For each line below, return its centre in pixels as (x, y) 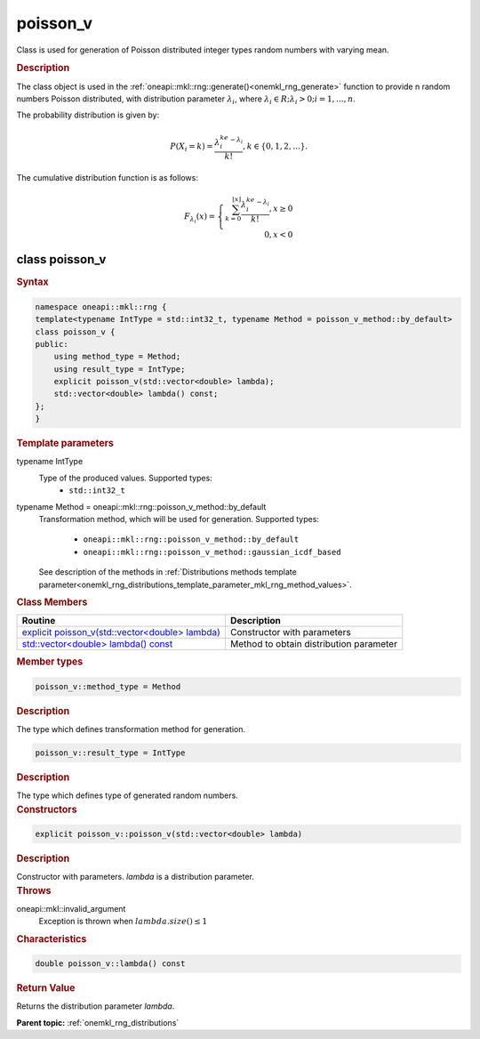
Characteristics (52, 938)
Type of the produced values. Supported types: (125, 478)
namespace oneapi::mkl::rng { (101, 306)
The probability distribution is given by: (88, 115)
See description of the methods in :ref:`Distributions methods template (168, 572)
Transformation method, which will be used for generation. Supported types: (179, 519)
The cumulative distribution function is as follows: (108, 177)
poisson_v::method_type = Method (108, 686)
